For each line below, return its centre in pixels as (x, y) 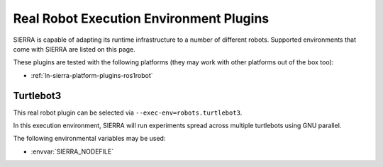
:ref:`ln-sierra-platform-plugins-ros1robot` (92, 75)
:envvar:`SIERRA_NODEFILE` (72, 151)
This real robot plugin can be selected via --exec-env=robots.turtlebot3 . (128, 113)
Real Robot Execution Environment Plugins (141, 18)
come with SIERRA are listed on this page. (74, 49)
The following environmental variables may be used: (89, 139)
